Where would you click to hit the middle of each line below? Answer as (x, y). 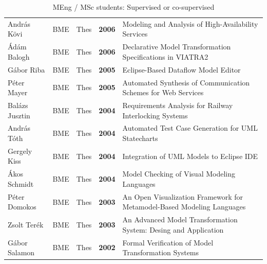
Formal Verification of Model (168, 242)
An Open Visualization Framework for (183, 196)
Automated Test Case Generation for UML (190, 128)
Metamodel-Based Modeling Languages (184, 207)
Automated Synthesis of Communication (186, 82)
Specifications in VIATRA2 (165, 56)
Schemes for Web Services (163, 92)
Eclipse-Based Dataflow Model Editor (182, 69)
